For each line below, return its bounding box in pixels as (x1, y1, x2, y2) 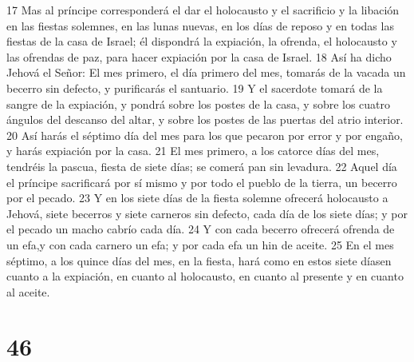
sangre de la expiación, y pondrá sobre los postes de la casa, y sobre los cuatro (6, 95, 391, 112)
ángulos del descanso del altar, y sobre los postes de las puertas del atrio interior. (6, 111, 404, 128)
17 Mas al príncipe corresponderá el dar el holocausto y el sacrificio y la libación (6, 2, 400, 18)
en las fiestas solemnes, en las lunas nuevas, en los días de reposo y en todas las (6, 17, 394, 34)
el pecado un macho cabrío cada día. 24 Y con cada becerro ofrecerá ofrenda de (6, 221, 395, 237)
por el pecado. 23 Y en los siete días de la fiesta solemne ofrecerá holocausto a (6, 189, 388, 206)
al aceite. (6, 283, 50, 300)
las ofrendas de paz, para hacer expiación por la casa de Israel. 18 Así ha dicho (6, 48, 392, 65)
